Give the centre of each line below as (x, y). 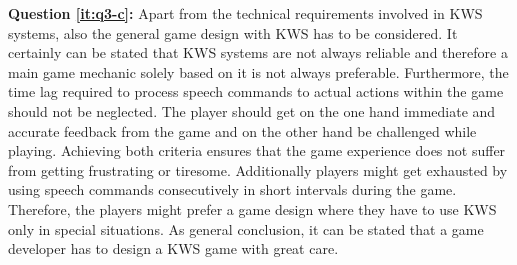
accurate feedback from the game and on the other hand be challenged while (242, 130)
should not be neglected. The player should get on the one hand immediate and (252, 110)
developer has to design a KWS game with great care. (173, 248)
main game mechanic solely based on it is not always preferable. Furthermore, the (258, 71)
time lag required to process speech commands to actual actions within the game (256, 91)
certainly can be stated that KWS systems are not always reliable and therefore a (258, 52)
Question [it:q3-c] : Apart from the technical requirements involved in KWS (245, 13)
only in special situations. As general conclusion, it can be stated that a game (246, 228)
